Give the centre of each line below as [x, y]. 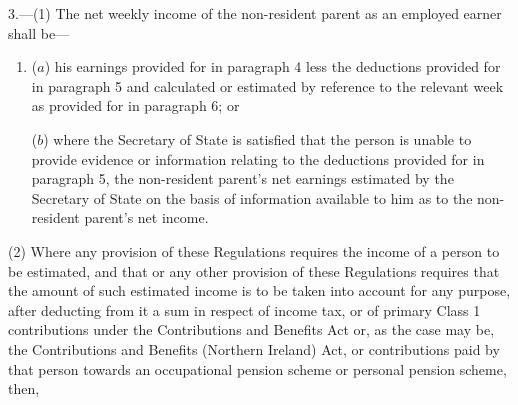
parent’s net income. [146, 217]
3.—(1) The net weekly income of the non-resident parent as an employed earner [255, 13]
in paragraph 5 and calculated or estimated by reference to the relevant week [267, 85]
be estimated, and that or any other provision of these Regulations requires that [254, 270]
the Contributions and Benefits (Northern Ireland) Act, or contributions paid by [254, 348]
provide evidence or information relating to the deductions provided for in [258, 158]
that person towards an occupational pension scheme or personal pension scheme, [257, 368]
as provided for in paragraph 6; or [135, 105]
